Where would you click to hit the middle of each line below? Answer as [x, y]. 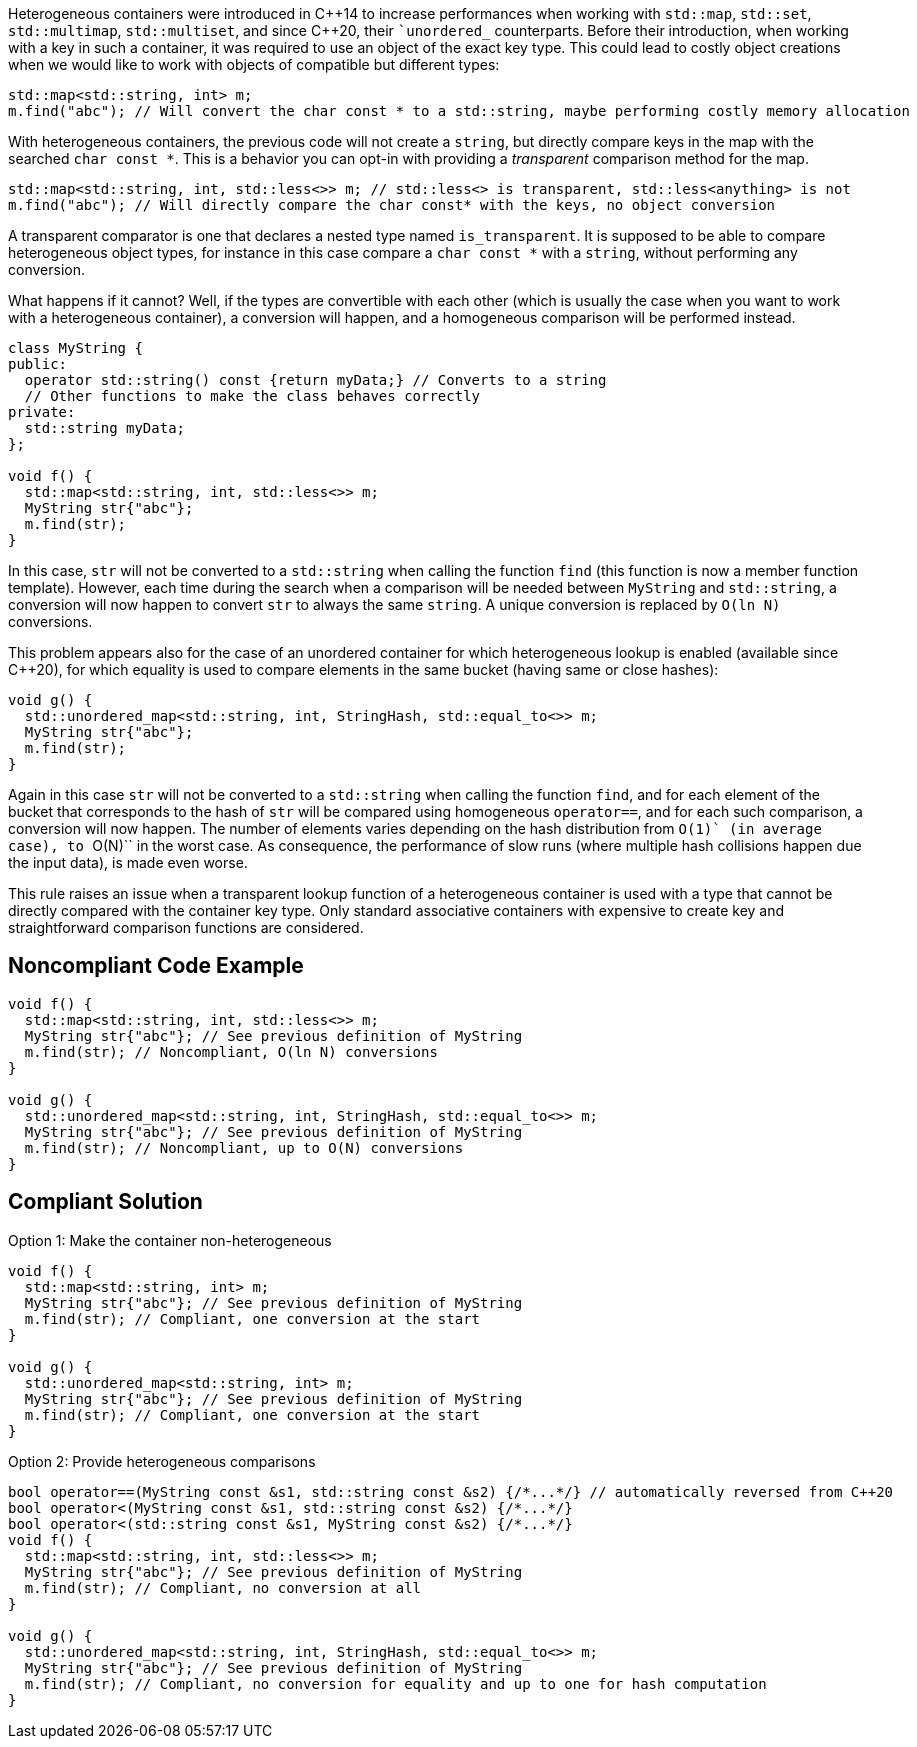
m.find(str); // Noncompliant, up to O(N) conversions [244, 1147]
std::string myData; [105, 428]
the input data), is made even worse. [128, 862]
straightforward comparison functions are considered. [186, 927]
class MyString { [75, 348]
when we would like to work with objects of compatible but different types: [254, 64]
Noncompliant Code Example [156, 966]
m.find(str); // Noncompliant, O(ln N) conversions [231, 1051]
